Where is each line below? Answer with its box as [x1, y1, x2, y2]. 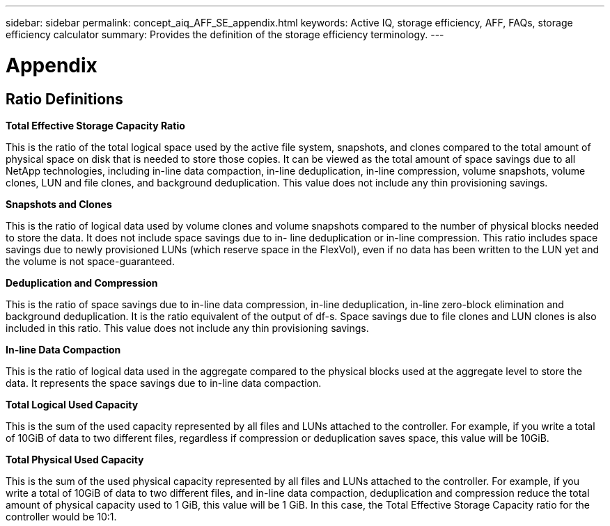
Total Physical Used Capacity [6, 453, 144, 465]
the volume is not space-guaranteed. [6, 255, 175, 267]
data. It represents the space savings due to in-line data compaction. [6, 376, 322, 389]
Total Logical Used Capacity [6, 398, 139, 411]
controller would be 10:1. [6, 510, 117, 523]
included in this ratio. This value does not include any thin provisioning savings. [6, 321, 369, 334]
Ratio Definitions [6, 90, 123, 108]
